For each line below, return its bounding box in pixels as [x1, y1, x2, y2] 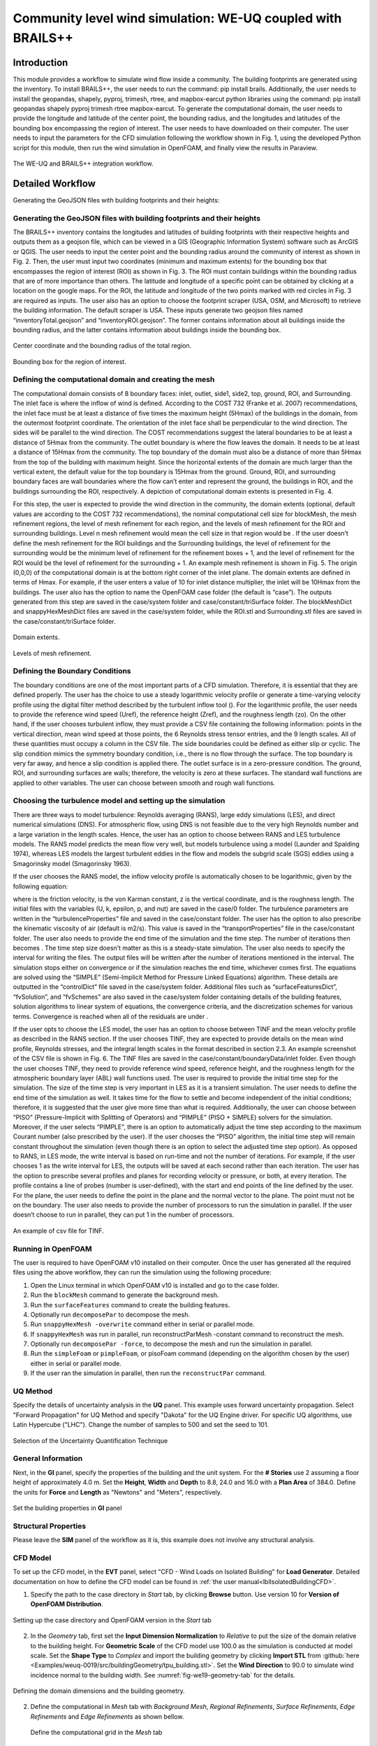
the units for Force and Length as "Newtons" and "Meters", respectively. [13, 1488, 223, 1496]
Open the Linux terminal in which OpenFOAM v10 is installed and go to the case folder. [30, 1281, 279, 1289]
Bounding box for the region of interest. [13, 357, 127, 366]
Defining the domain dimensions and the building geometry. [13, 1687, 185, 1695]
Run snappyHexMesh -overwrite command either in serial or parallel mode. [30, 1320, 255, 1328]
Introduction [13, 57, 68, 68]
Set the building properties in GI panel [13, 1504, 122, 1512]
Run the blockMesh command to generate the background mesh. [30, 1291, 219, 1299]
